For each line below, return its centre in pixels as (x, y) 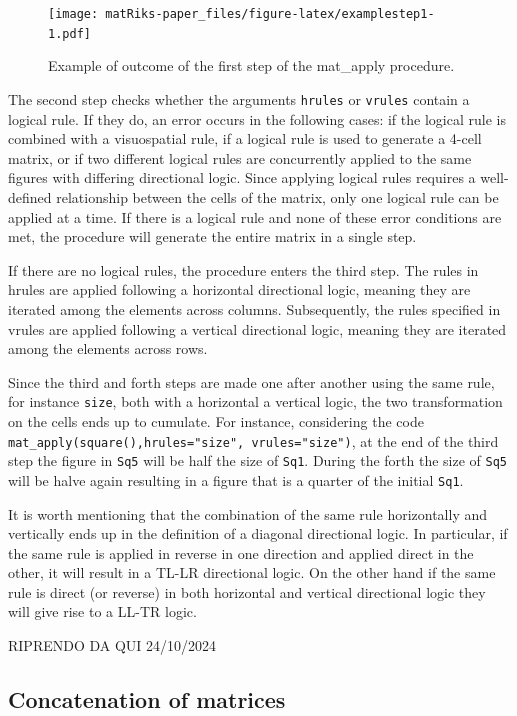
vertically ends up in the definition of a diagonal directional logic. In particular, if (258, 533)
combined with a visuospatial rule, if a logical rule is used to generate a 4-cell (245, 138)
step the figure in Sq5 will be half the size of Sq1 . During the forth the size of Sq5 (257, 460)
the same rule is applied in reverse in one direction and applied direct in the (241, 552)
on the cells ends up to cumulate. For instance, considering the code (216, 420)
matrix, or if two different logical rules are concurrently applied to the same (240, 157)
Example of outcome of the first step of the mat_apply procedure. (251, 65)
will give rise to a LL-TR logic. (102, 611)
